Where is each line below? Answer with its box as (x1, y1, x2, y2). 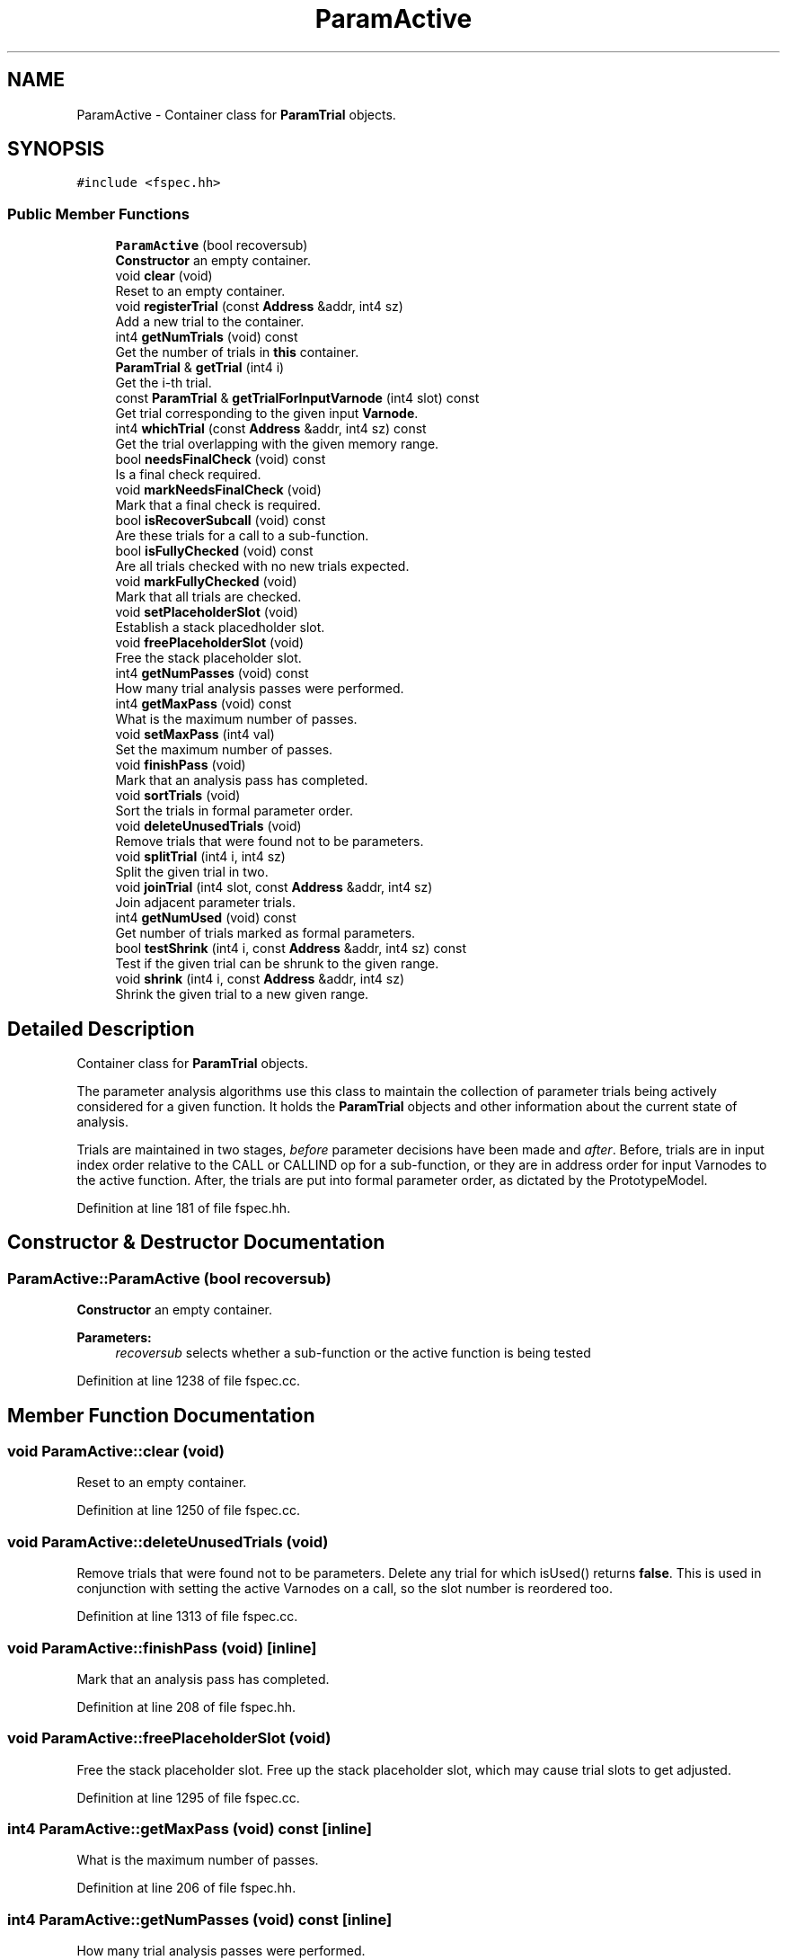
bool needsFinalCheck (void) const (115, 451, 326, 468)
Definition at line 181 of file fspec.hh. (76, 1200, 291, 1216)
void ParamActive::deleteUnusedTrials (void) (7, 1532, 329, 1551)
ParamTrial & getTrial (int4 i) (115, 360, 285, 376)
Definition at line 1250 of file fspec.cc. (76, 1502, 300, 1519)
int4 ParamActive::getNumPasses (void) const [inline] (7, 1910, 393, 1929)
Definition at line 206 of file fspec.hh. (76, 1880, 296, 1896)
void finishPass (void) (115, 757, 246, 773)
